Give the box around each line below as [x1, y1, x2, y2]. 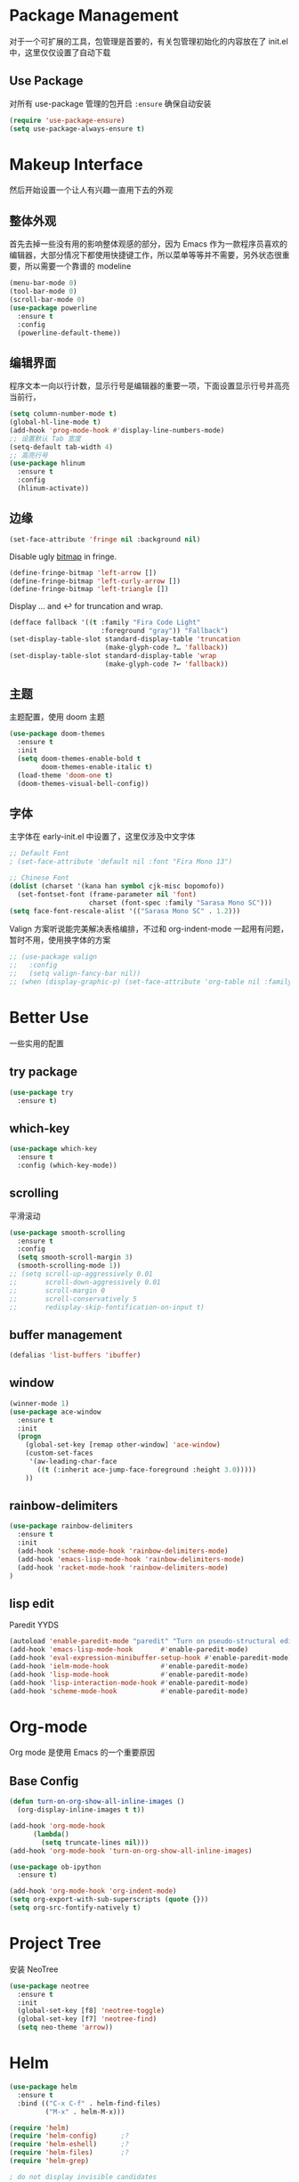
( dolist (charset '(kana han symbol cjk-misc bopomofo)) [9, 881, 225, 890]
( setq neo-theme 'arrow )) [17, 2023, 114, 2032]
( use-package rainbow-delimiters [9, 1521, 133, 1531]
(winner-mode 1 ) [9, 1399, 69, 1407]
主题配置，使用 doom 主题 [9, 711, 105, 722]
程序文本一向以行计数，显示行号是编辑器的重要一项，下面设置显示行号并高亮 [9, 380, 290, 392]
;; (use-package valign [9, 953, 98, 961]
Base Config [9, 1773, 79, 1789]
